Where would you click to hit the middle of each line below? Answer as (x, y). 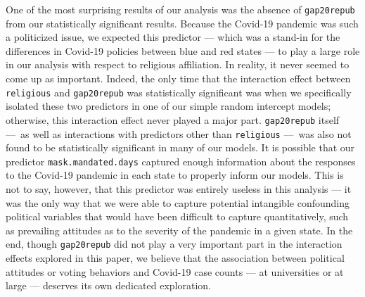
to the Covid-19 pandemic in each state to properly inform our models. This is (175, 175)
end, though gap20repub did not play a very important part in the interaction (174, 244)
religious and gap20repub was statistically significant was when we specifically (179, 92)
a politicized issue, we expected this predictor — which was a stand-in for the (173, 37)
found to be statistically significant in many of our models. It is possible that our (180, 147)
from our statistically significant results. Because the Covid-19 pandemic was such (182, 23)
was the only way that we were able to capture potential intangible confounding (178, 202)
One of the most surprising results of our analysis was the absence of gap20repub (180, 9)
